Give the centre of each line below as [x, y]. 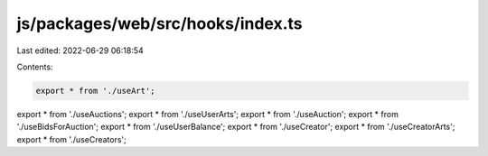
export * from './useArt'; [95, 91]
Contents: [35, 67]
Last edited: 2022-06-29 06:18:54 [80, 50]
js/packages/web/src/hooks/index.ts [160, 23]
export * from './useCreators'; [71, 139]
